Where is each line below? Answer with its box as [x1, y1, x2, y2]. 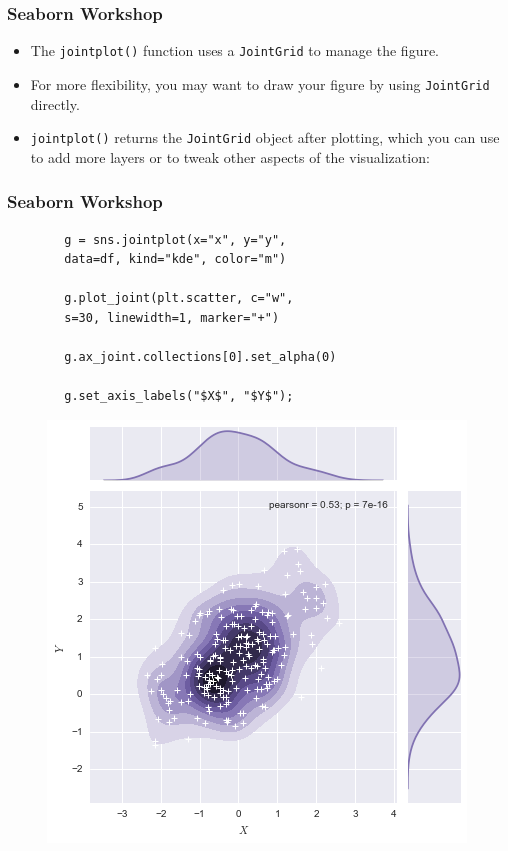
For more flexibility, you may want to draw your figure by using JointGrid [30, 73, 490, 94]
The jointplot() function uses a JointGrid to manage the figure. [30, 40, 440, 61]
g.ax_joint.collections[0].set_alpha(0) [64, 350, 337, 365]
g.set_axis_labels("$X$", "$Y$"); [64, 389, 294, 404]
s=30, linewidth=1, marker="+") [64, 310, 280, 325]
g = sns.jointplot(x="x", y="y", [64, 232, 287, 247]
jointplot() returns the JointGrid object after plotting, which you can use [30, 127, 500, 148]
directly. [30, 93, 80, 114]
